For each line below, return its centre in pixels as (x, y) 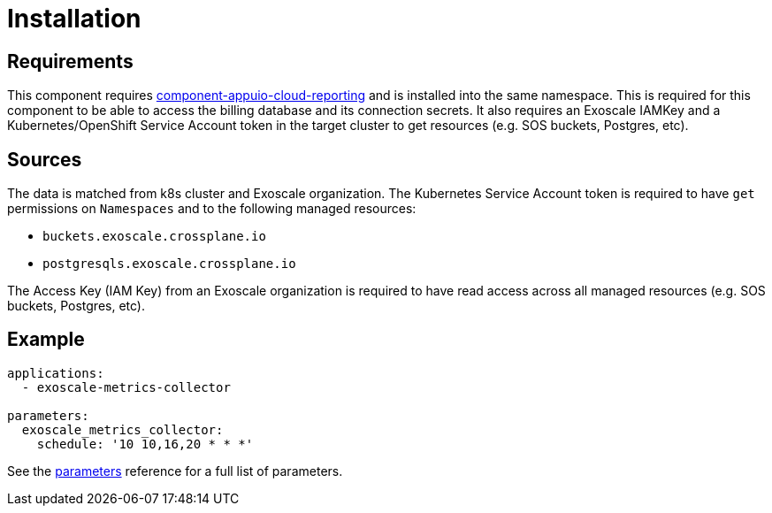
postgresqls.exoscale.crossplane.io (169, 264)
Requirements (70, 61)
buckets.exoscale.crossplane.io (154, 237)
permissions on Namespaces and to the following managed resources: (212, 209)
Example (46, 340)
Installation (74, 19)
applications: (56, 373)
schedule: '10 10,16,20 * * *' (145, 444)
